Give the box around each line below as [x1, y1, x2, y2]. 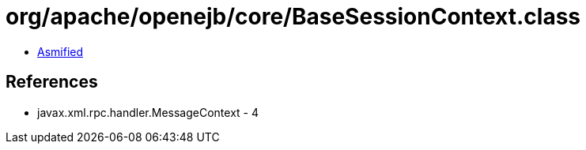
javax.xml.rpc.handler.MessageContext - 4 [37, 105, 259, 119]
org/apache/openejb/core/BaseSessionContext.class [6, 3, 581, 30]
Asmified [37, 44, 84, 58]
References [6, 72, 98, 92]
